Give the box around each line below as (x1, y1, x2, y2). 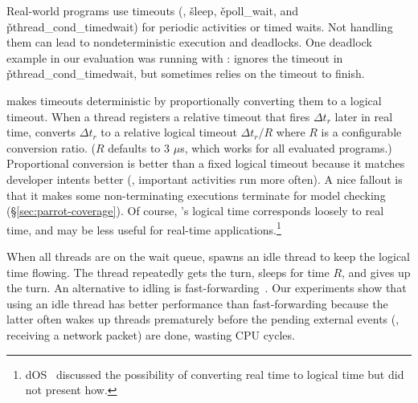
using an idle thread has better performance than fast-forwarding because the (6, 295, 388, 311)
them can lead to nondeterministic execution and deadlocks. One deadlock (6, 34, 372, 51)
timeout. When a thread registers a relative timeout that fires (6, 108, 310, 124)
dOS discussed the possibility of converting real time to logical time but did (25, 365, 404, 382)
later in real (334, 108, 393, 124)
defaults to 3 (108, 139, 170, 156)
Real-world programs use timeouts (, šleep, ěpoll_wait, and (6, 2, 299, 18)
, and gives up (342, 263, 411, 280)
